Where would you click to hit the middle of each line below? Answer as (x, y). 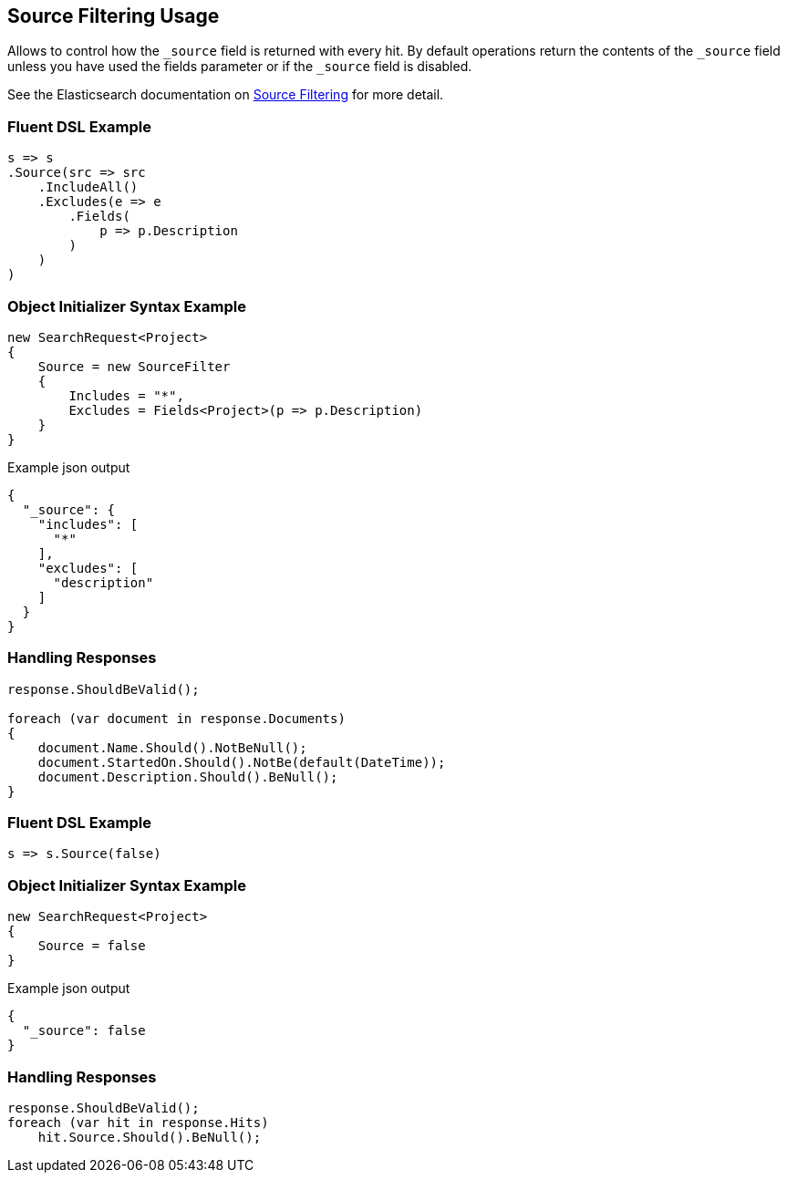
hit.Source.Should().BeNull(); (150, 1137)
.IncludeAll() (88, 187)
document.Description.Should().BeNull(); (188, 776)
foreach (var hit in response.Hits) (138, 1122)
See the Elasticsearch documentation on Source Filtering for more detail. (226, 95)
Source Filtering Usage (114, 16)
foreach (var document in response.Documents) (176, 718)
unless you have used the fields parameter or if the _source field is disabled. (240, 67)
